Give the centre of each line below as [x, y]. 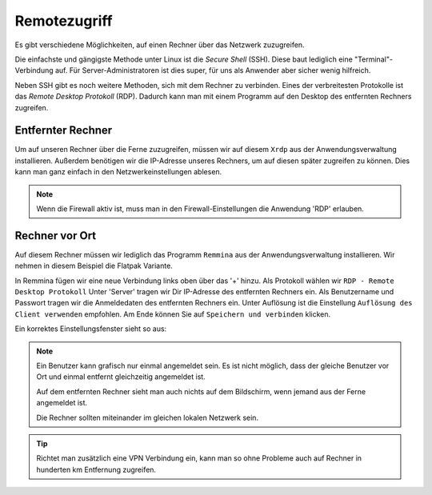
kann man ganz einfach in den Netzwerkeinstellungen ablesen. [118, 172]
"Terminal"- [374, 59]
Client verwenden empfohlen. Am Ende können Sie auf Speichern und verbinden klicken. [173, 314]
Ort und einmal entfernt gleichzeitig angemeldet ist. [121, 377]
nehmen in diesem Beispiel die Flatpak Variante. [94, 266]
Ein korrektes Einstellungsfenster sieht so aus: [91, 329]
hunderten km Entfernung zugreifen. [96, 469]
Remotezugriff [64, 21]
